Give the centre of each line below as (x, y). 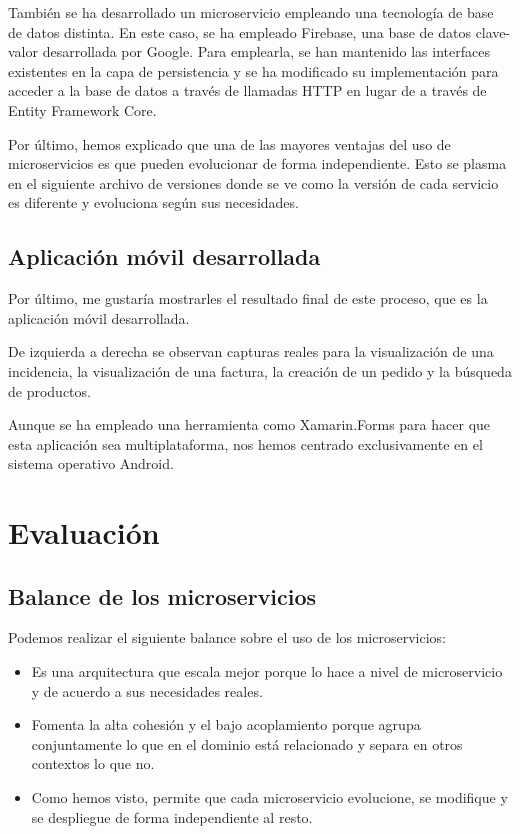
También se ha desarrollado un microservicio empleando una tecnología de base (251, 12)
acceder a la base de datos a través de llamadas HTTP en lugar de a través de (247, 90)
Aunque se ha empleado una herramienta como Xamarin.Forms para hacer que (249, 424)
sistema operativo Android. (91, 463)
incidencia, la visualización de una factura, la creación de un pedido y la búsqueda (260, 370)
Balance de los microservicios (162, 595)
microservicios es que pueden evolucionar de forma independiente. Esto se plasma (257, 163)
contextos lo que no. (93, 763)
